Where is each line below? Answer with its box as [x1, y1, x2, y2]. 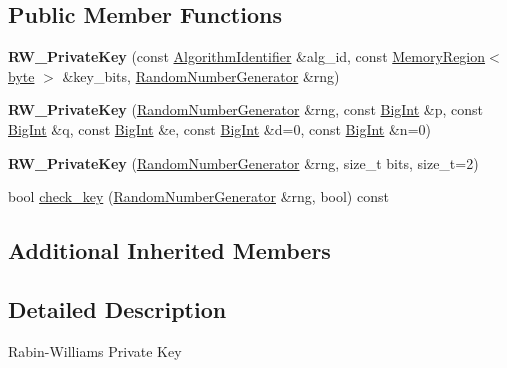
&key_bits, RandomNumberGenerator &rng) [62, 65, 340, 86]
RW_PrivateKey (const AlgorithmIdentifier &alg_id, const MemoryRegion [8, 46, 486, 67]
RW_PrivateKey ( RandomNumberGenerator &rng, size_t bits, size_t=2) [8, 152, 479, 173]
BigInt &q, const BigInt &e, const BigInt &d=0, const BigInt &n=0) [8, 118, 431, 139]
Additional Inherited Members [8, 235, 331, 266]
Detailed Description [8, 293, 227, 324]
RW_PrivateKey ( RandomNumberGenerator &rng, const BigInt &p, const [8, 99, 484, 120]
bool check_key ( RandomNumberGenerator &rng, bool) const [8, 186, 389, 207]
